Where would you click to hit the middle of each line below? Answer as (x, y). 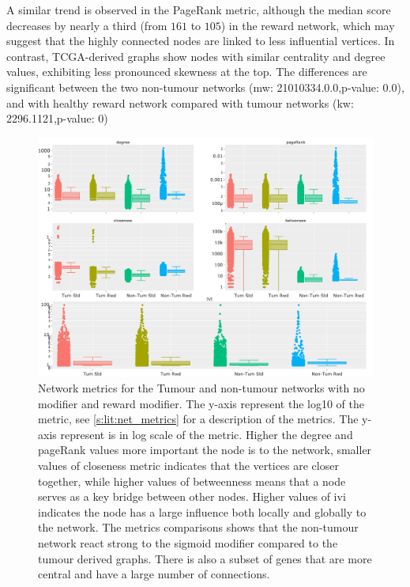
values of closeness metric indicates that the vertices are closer (188, 465)
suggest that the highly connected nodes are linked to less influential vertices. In (201, 41)
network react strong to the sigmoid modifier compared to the (188, 542)
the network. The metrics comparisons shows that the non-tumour (198, 527)
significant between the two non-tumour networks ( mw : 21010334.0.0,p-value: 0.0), (205, 87)
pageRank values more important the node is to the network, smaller (205, 450)
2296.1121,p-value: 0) (57, 118)
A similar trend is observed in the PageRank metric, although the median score (199, 9)
